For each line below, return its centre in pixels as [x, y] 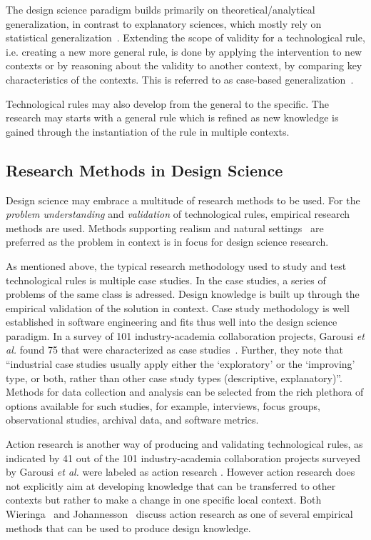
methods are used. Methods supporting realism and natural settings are [165, 227]
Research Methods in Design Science [144, 170]
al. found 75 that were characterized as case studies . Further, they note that [175, 350]
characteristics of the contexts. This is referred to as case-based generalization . [180, 79]
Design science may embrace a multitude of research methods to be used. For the [183, 200]
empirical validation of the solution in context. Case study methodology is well [178, 307]
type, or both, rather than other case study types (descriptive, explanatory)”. [174, 377]
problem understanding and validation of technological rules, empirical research [178, 214]
